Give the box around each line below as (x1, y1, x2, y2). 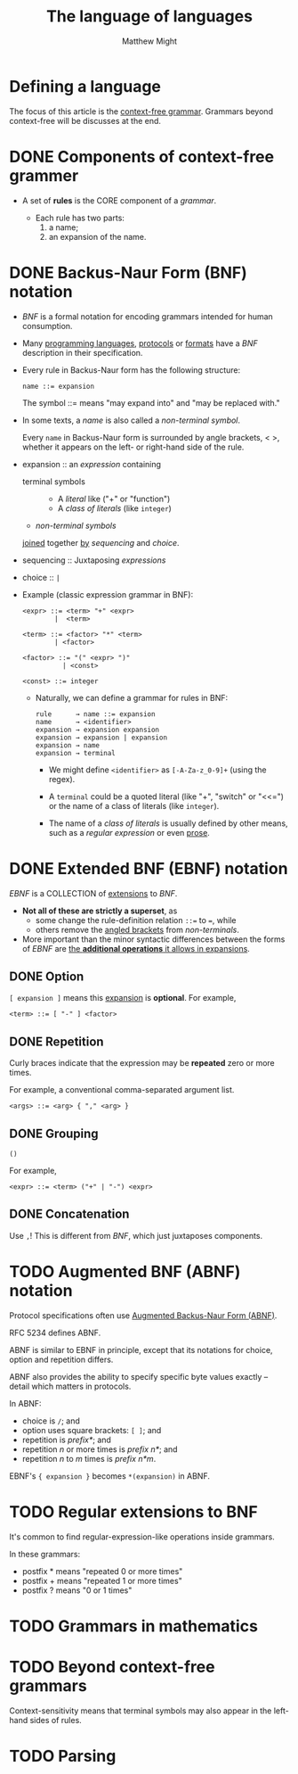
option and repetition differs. (9, 1354, 114, 1365)
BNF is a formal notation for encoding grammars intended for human (21, 310, 273, 322)
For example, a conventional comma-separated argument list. (9, 1085, 235, 1095)
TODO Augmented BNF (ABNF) (9, 1261, 241, 1282)
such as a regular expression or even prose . (48, 827, 211, 837)
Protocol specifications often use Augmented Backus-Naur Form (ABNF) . (9, 1309, 278, 1321)
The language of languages (45, 6, 254, 27)
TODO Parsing (9, 1745, 117, 1766)
